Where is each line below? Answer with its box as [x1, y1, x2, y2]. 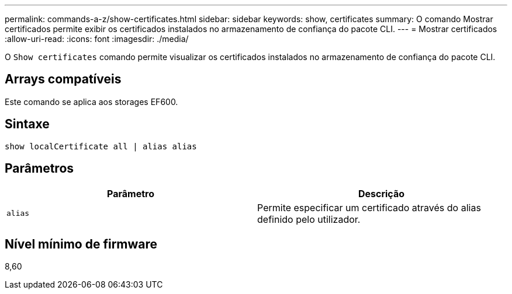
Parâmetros [5, 161, 74, 176]
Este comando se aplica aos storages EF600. [5, 96, 178, 107]
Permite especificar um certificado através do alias [257, 201, 481, 213]
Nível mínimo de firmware [5, 236, 158, 251]
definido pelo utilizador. [257, 213, 361, 225]
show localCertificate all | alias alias [5, 141, 197, 151]
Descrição [358, 187, 405, 199]
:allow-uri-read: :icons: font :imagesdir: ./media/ [5, 34, 189, 44]
